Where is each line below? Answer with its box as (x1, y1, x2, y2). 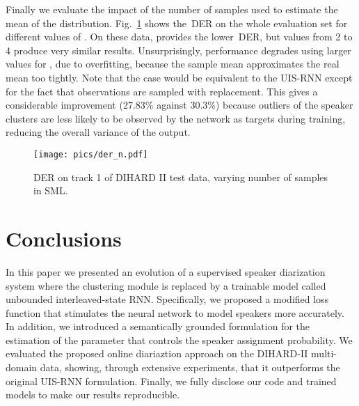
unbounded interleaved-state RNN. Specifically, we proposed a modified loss (6, 292, 329, 306)
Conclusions (6, 224, 122, 252)
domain (6, 360, 38, 375)
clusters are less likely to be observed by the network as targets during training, (6, 111, 346, 125)
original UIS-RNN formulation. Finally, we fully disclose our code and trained (6, 373, 337, 388)
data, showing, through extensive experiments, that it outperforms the (40, 360, 340, 375)
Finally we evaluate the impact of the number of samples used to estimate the (6, 2, 338, 16)
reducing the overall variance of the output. (6, 125, 191, 139)
